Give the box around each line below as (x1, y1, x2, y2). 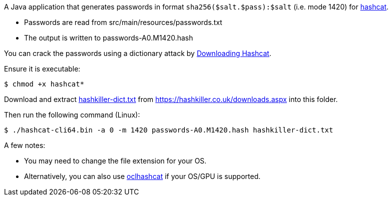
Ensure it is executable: (4, 64, 81, 73)
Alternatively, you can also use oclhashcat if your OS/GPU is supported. (24, 172, 261, 180)
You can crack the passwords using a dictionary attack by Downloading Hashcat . (4, 49, 271, 57)
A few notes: (4, 141, 46, 149)
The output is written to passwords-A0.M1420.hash (24, 33, 193, 42)
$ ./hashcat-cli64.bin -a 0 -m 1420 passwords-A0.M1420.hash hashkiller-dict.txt (4, 126, 333, 134)
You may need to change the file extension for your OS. (24, 156, 207, 165)
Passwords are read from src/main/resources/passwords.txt (24, 18, 222, 26)
